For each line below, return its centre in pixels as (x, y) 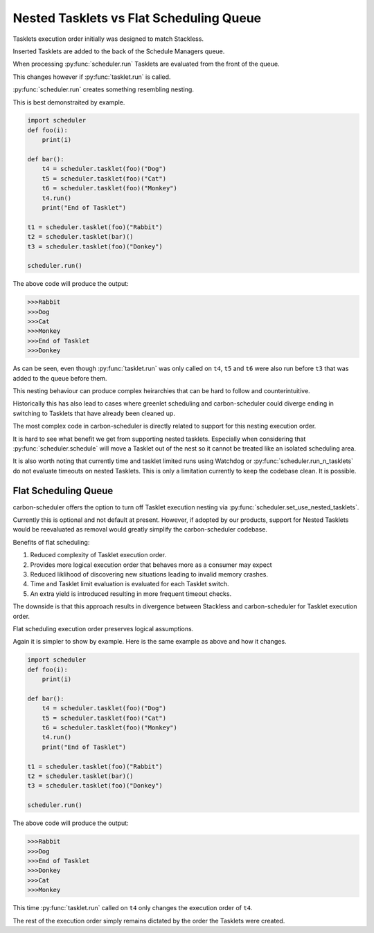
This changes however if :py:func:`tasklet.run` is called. (92, 77)
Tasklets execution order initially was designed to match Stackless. (108, 39)
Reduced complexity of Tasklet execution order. (98, 555)
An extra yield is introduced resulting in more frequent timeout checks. (131, 594)
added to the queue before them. (60, 378)
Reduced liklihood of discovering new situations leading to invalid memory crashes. (149, 574)
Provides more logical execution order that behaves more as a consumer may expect (151, 565)
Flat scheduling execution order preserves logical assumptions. (103, 628)
